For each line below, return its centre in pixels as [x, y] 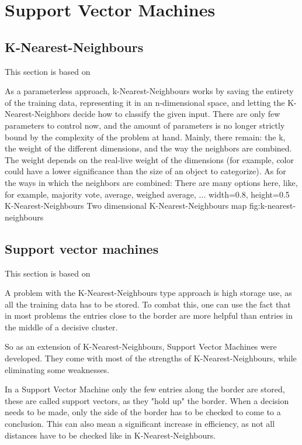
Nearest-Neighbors [38, 114]
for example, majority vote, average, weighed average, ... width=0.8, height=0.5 [147, 194]
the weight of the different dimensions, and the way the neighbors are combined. [148, 148]
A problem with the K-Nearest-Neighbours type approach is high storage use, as [148, 293]
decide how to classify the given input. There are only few [176, 114]
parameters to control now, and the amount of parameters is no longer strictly [145, 125]
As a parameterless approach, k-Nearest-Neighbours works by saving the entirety [149, 91]
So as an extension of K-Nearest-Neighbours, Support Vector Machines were [141, 346]
